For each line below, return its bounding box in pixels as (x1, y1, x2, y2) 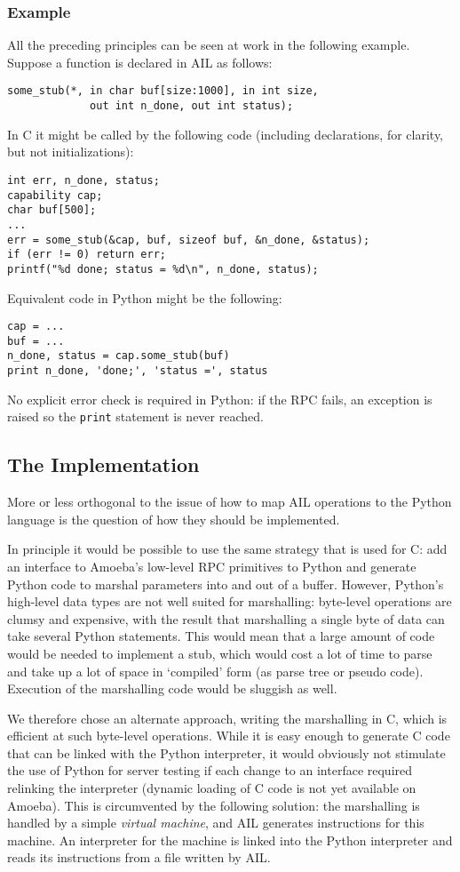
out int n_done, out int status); (90, 100, 294, 113)
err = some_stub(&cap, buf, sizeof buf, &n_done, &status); (7, 233, 370, 246)
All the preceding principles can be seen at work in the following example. (7, 36, 410, 54)
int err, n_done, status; (7, 173, 160, 187)
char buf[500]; (7, 204, 97, 217)
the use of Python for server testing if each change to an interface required (7, 761, 413, 780)
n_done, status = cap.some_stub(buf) (7, 349, 230, 363)
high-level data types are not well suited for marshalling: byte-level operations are (7, 592, 452, 611)
